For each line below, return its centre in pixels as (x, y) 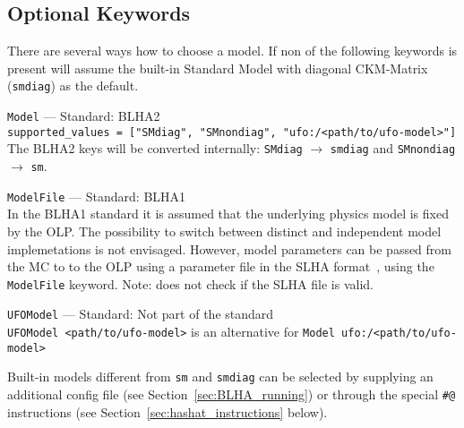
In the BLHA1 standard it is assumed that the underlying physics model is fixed (228, 214)
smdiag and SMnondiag (393, 148)
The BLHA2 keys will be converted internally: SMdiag (155, 148)
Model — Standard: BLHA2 (84, 116)
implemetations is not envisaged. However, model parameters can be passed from (230, 248)
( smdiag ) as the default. (73, 86)
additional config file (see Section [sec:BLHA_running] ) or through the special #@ (232, 394)
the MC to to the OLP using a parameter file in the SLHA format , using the (221, 266)
